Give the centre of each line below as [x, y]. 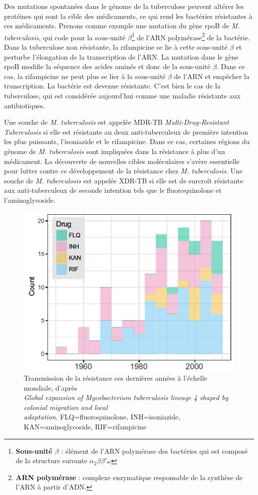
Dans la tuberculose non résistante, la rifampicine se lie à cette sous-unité [116, 47]
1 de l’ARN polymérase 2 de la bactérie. [191, 36]
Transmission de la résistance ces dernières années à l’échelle [116, 378]
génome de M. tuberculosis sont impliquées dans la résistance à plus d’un [115, 151]
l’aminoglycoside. [30, 200]
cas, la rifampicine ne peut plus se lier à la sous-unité [85, 76]
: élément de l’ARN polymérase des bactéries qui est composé [155, 451]
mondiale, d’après [51, 387]
